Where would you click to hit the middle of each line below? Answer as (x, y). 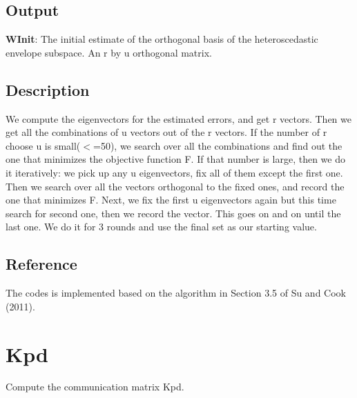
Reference (41, 264)
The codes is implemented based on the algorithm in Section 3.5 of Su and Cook (176, 293)
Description (48, 89)
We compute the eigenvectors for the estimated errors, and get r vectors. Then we (179, 118)
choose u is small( (43, 145)
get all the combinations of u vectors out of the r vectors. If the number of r (166, 132)
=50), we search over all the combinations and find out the (218, 145)
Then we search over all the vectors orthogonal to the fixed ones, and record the (175, 186)
